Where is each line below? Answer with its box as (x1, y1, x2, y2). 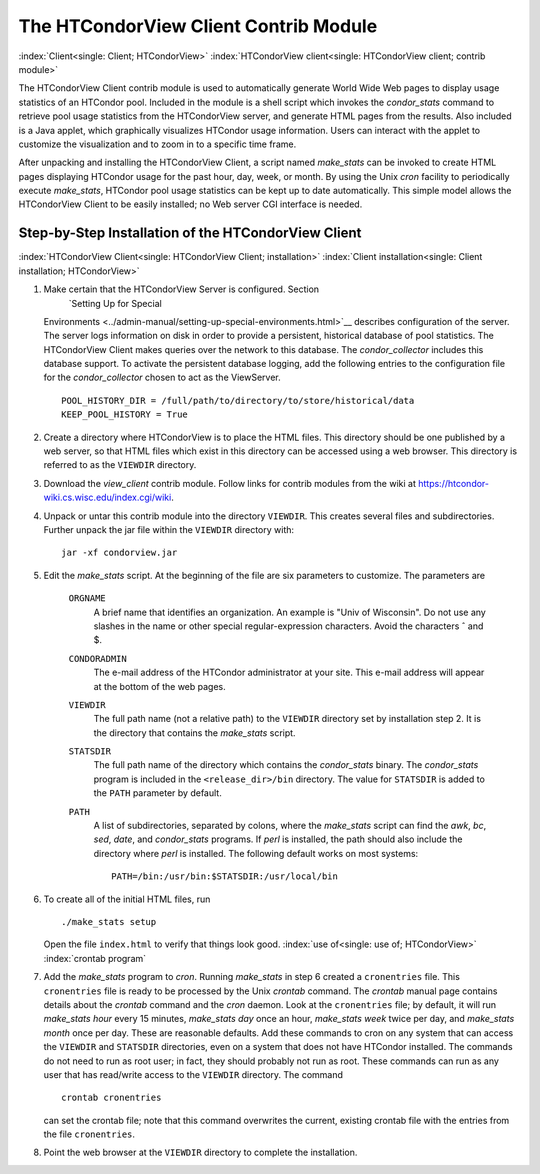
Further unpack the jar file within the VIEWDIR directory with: (43, 524, 295, 535)
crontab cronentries (61, 1092, 162, 1104)
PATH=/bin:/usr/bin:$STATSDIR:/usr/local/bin (111, 871, 339, 882)
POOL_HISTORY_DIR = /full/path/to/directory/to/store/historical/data (61, 395, 415, 406)
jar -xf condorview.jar (61, 547, 178, 559)
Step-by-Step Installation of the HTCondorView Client (18, 225, 362, 242)
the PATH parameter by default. (93, 787, 222, 799)
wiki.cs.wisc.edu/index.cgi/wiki (43, 491, 172, 504)
